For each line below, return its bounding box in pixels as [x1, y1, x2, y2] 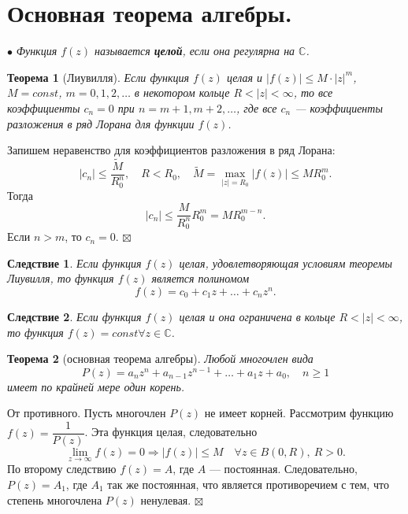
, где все [236, 99, 277, 116]
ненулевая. [140, 491, 191, 508]
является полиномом [151, 270, 250, 287]
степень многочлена [7, 491, 102, 508]
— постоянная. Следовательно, [209, 460, 358, 477]
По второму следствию [7, 460, 117, 477]
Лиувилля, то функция [7, 270, 114, 287]
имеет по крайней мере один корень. [7, 378, 185, 394]
